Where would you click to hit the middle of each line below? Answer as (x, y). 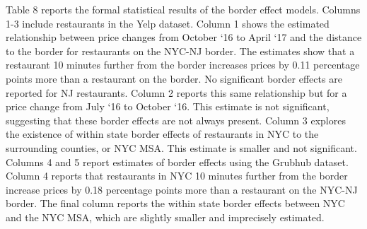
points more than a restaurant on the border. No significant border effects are (174, 78)
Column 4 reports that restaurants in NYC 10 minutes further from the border (177, 176)
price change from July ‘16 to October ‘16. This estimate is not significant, (168, 106)
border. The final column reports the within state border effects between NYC (175, 203)
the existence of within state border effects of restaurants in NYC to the (162, 134)
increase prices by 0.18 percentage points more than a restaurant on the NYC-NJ (182, 189)
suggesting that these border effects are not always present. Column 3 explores (176, 120)
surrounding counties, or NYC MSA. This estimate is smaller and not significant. (181, 147)
